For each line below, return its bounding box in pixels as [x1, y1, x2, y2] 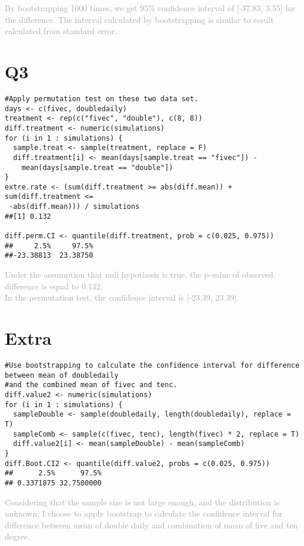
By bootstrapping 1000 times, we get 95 [5, 2, 149, 14]
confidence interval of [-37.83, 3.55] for [158, 2, 295, 14]
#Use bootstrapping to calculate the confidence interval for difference [5, 361, 300, 369]
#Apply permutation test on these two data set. [5, 94, 199, 103]
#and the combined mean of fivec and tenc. [5, 381, 178, 389]
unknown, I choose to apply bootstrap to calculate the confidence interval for [5, 507, 283, 520]
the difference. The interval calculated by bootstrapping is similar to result [5, 13, 274, 25]
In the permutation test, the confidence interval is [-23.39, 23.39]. [5, 291, 239, 304]
